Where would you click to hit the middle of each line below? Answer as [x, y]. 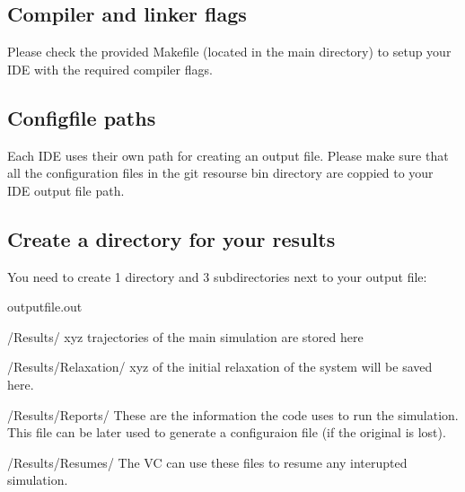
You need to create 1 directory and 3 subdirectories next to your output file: [217, 276]
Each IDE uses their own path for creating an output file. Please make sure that [228, 155]
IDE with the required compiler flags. [110, 69]
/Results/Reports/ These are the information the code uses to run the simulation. [233, 414]
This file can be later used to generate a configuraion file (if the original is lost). [227, 432]
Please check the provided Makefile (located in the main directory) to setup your [229, 52]
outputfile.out [45, 307]
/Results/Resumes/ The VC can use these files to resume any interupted [207, 462]
